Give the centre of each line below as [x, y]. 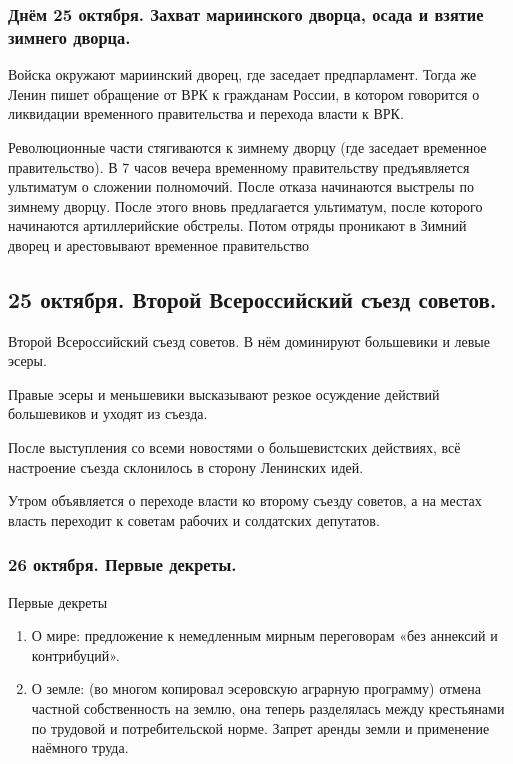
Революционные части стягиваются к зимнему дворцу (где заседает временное [247, 146]
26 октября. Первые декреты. [122, 564]
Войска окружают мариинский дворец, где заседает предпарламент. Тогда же [242, 74]
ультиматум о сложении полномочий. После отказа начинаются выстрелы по [241, 186]
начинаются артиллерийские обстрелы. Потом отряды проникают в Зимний [237, 225]
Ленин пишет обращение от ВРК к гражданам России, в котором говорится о [244, 93]
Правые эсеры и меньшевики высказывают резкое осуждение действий [224, 393]
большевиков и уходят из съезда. [108, 413]
